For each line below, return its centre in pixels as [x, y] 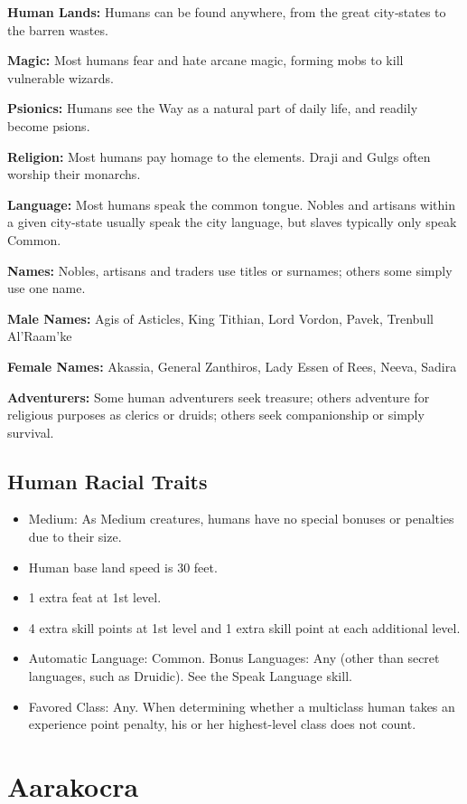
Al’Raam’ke [40, 336]
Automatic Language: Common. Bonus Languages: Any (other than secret [234, 658]
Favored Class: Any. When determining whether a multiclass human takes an [242, 706]
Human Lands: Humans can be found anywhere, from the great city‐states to [227, 12]
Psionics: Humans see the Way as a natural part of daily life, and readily [213, 108]
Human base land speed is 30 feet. [123, 567]
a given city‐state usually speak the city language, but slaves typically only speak [232, 222]
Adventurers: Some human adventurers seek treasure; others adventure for [219, 397]
